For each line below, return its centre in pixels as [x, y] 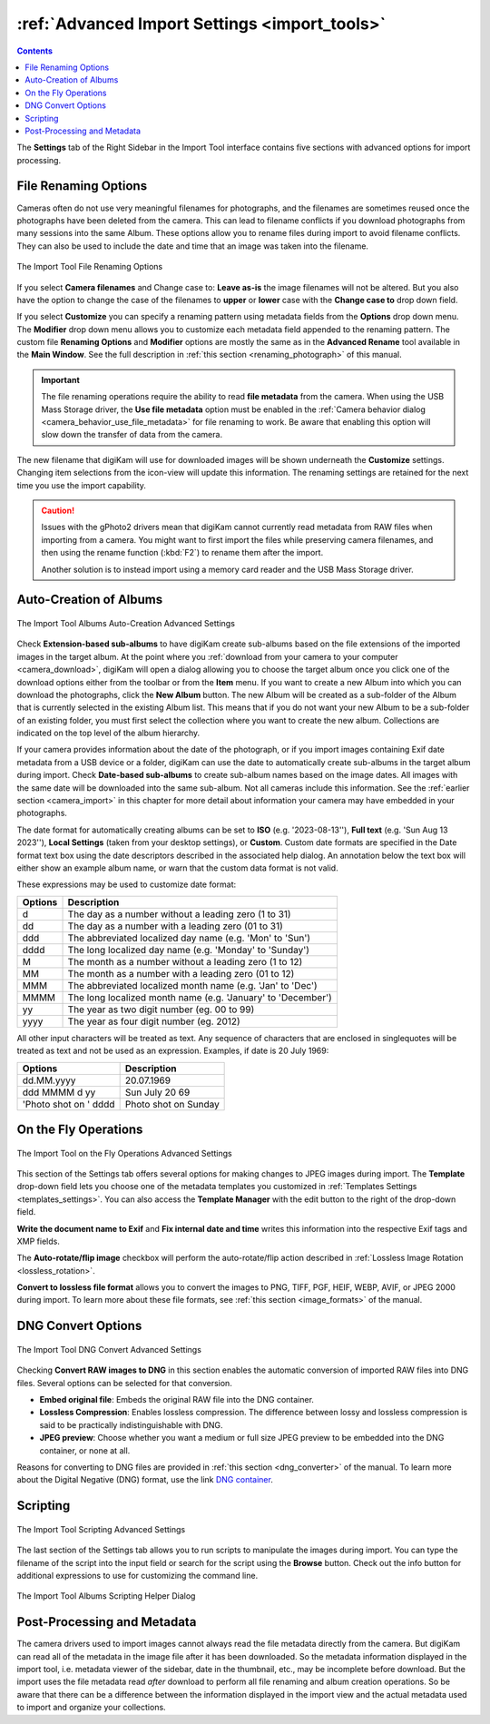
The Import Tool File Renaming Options [90, 267]
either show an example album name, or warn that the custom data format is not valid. [178, 868]
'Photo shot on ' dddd [69, 1104]
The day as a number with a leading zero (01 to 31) [175, 926]
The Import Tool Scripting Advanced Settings [101, 1529]
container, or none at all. [85, 1450]
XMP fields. [39, 1241]
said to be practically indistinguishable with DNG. [131, 1424]
